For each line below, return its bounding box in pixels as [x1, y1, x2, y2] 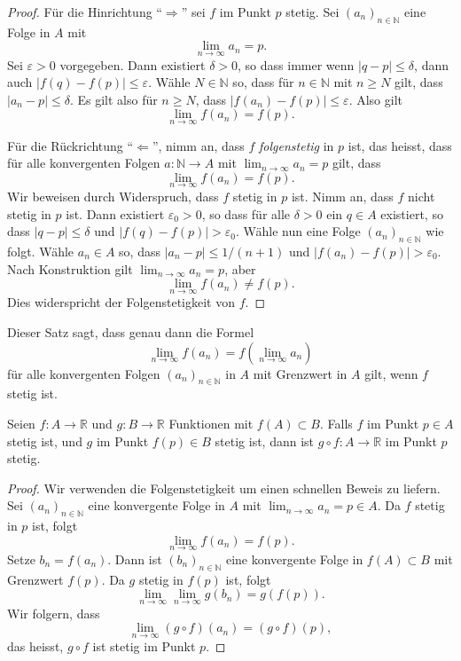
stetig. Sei [285, 3, 340, 20]
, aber [224, 259, 256, 278]
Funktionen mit [168, 413, 254, 432]
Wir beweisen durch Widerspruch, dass [7, 187, 219, 206]
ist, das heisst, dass [348, 136, 452, 154]
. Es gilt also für [69, 90, 158, 108]
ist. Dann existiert [66, 204, 165, 223]
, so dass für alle [201, 204, 291, 223]
